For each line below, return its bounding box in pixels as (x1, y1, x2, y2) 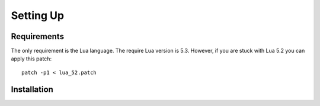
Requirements (11, 31, 65, 41)
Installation (11, 84, 53, 94)
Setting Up (11, 9, 65, 22)
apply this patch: (11, 55, 52, 62)
